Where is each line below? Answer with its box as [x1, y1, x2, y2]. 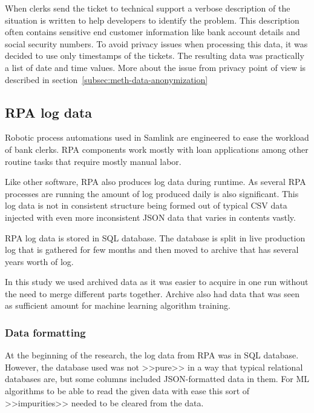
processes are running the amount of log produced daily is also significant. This [5, 187, 299, 200]
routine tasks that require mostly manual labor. [5, 155, 182, 167]
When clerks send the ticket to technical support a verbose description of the [5, 2, 290, 14]
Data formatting [5, 325, 86, 340]
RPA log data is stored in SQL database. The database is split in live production [5, 231, 306, 244]
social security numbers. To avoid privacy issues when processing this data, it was [5, 37, 308, 50]
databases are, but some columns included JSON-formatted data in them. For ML [5, 372, 310, 385]
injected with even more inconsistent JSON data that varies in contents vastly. [5, 210, 296, 223]
